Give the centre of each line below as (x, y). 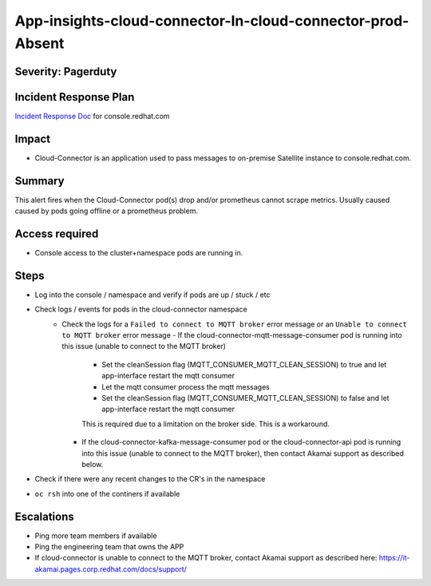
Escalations (45, 516)
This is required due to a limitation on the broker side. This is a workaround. (206, 424)
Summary (40, 181)
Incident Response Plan (75, 97)
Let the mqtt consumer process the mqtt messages (186, 386)
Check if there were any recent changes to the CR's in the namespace (150, 479)
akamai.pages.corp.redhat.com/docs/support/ (111, 569)
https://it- (394, 558)
